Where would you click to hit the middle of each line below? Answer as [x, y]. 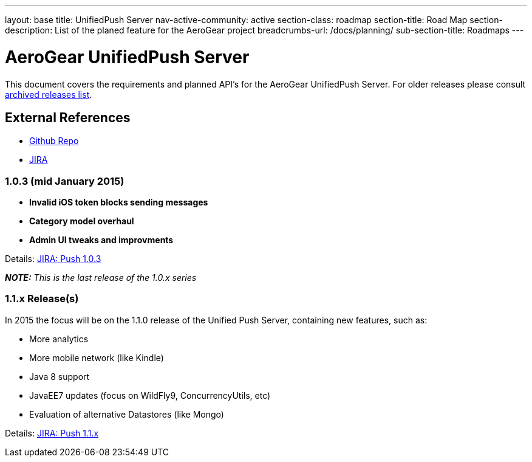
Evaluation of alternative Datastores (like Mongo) [127, 414]
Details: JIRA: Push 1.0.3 [53, 259]
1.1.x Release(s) [42, 299]
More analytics [59, 339]
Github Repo [54, 141]
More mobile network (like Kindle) [97, 357]
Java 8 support [60, 376]
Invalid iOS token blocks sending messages [119, 202]
